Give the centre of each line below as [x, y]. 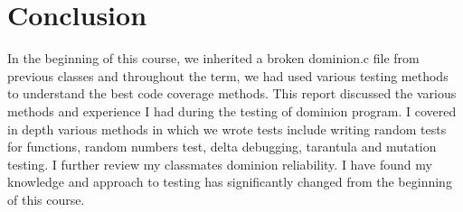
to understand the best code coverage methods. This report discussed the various [232, 93]
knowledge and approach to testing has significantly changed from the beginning [230, 182]
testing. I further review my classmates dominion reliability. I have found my [220, 164]
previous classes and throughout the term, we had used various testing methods [228, 75]
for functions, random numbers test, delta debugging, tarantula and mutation [222, 147]
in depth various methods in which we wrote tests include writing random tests [227, 129]
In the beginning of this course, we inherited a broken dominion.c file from [213, 58]
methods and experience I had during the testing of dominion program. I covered [232, 111]
